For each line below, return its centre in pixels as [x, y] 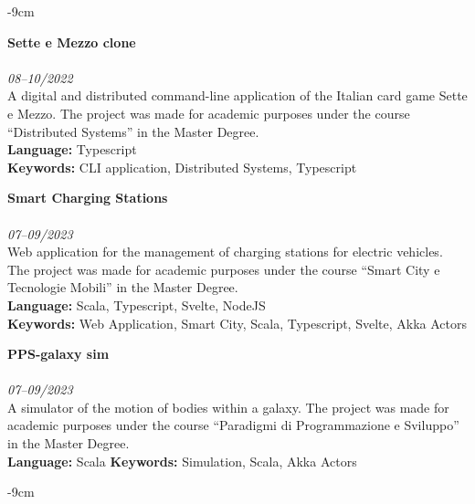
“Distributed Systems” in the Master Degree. [133, 131]
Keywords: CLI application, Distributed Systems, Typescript [182, 167]
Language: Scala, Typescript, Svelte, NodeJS [137, 304]
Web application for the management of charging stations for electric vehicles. [225, 252]
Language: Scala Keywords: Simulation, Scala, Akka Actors [182, 461]
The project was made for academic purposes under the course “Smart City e [224, 269]
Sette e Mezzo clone [72, 42]
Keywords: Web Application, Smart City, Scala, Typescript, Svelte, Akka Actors [237, 323]
